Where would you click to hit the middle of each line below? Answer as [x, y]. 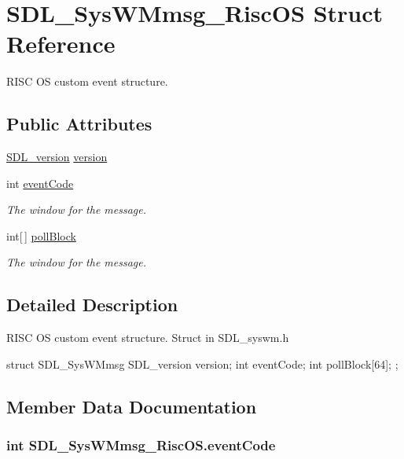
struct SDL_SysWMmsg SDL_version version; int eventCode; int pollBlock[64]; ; [202, 364]
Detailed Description [92, 305]
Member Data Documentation [132, 406]
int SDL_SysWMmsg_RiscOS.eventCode [141, 445]
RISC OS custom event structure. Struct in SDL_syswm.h [148, 338]
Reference [61, 44]
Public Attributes [79, 124]
